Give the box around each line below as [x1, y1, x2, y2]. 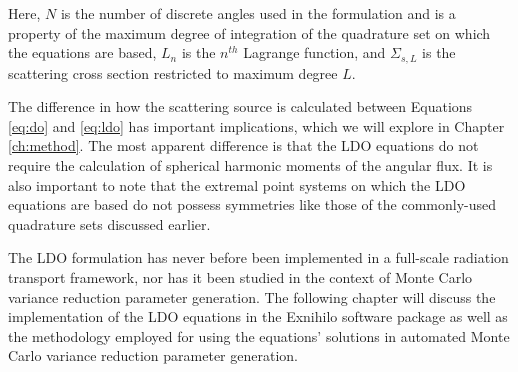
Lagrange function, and [243, 42, 386, 63]
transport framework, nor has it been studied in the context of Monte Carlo [8, 266, 473, 287]
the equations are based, [8, 42, 157, 63]
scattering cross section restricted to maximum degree [8, 62, 338, 83]
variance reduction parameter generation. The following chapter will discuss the [8, 286, 496, 307]
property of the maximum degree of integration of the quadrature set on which [8, 22, 491, 43]
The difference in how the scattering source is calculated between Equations [8, 96, 473, 117]
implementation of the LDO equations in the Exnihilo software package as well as [8, 306, 508, 327]
